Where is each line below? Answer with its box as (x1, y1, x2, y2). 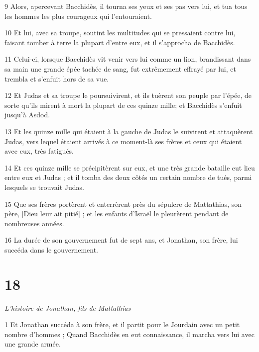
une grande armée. (4, 339, 61, 349)
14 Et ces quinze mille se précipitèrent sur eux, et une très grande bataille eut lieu (4, 162, 255, 173)
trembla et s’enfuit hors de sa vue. (4, 73, 109, 84)
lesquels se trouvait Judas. (4, 181, 84, 192)
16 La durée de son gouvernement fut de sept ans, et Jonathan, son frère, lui (4, 235, 238, 245)
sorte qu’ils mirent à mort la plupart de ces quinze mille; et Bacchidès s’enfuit (4, 99, 242, 110)
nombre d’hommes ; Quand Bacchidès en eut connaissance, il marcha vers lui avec (4, 329, 255, 339)
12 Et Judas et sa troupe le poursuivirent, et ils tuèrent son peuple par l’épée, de (4, 90, 252, 100)
